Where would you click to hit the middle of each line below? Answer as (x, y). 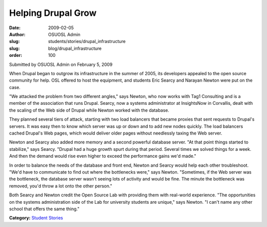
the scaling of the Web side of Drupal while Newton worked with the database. (89, 110)
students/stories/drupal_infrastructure (87, 42)
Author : (17, 34)
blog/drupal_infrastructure (75, 48)
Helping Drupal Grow (53, 13)
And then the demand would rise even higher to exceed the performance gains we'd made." (103, 156)
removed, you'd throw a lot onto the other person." (61, 186)
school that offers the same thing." (44, 209)
